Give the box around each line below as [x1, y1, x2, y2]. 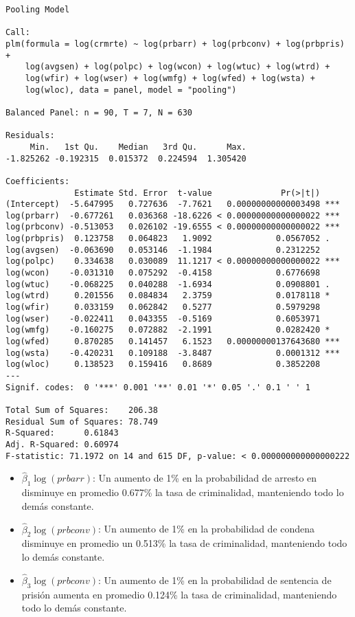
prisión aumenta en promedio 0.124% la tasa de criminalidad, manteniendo [21, 587, 337, 601]
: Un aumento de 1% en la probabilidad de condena [98, 521, 315, 536]
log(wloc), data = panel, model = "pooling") [25, 85, 237, 95]
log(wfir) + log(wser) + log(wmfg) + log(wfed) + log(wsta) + [25, 73, 316, 83]
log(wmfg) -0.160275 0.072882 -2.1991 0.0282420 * [5, 325, 330, 335]
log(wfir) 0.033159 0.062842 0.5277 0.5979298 [5, 302, 321, 313]
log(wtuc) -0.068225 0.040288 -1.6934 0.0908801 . [5, 279, 330, 289]
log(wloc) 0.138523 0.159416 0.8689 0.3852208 [5, 359, 321, 370]
